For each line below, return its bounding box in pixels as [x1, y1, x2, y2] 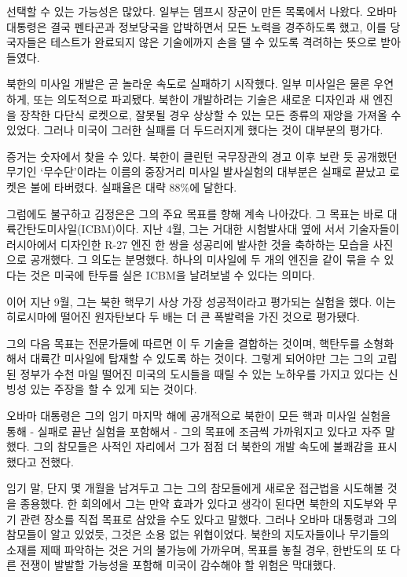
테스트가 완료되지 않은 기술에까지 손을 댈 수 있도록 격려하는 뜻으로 [50, 34, 377, 50]
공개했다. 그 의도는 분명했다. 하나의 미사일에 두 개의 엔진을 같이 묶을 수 [30, 251, 380, 268]
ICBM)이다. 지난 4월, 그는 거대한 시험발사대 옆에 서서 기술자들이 [81, 221, 400, 237]
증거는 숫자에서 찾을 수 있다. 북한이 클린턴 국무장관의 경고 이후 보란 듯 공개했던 [6, 148, 398, 164]
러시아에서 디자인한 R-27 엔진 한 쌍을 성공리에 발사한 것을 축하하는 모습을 [6, 236, 369, 252]
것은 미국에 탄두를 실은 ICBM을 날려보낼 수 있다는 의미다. [30, 266, 315, 283]
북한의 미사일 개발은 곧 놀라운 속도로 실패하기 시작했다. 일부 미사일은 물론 [6, 75, 370, 92]
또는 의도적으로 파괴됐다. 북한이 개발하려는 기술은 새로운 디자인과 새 [33, 90, 369, 107]
